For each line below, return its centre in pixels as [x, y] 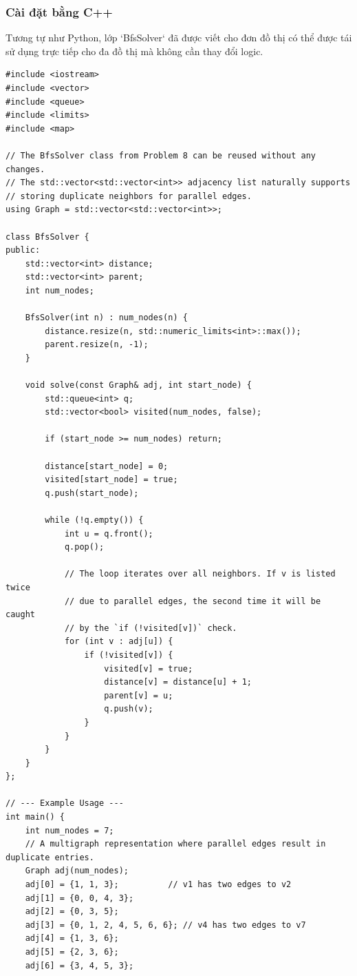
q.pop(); [84, 547]
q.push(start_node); [92, 493]
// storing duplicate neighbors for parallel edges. [129, 196]
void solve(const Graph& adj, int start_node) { [138, 385]
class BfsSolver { [47, 237]
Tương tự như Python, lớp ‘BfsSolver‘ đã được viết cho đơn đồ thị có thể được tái [179, 38]
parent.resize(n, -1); [97, 345]
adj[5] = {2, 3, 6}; [72, 952]
